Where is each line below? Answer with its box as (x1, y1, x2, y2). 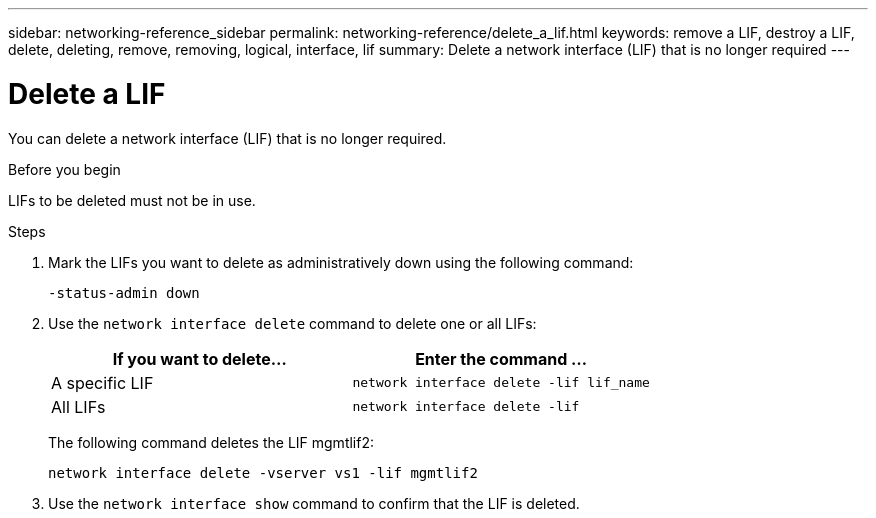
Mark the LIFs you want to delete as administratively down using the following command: (48, 253, 634, 271)
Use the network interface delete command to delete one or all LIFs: (48, 314, 537, 332)
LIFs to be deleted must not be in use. (8, 191, 256, 209)
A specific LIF (51, 372, 154, 393)
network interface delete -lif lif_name (352, 375, 650, 390)
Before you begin (8, 160, 121, 178)
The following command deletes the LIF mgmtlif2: (48, 433, 374, 451)
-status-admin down (48, 284, 200, 301)
